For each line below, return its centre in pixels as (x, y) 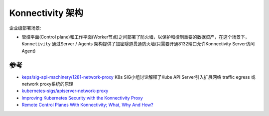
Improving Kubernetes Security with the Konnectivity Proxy (82, 98)
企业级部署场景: (25, 28)
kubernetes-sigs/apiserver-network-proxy (65, 91)
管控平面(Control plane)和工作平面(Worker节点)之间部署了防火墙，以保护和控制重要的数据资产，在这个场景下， (135, 37)
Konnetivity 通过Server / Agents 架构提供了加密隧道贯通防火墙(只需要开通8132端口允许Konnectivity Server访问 (138, 44)
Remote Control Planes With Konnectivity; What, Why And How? (88, 105)
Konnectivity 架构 (46, 13)
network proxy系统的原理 (48, 84)
